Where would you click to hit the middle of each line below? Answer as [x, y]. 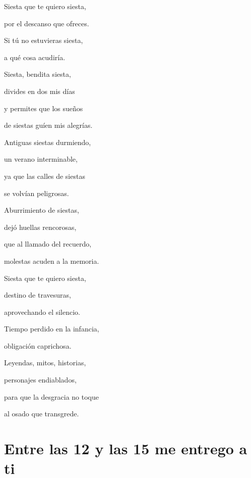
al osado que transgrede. [42, 414]
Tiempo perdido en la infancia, [52, 329]
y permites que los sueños [44, 108]
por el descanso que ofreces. [47, 23]
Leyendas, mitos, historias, [45, 363]
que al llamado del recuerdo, [48, 244]
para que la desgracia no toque [51, 396]
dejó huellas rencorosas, [40, 227]
